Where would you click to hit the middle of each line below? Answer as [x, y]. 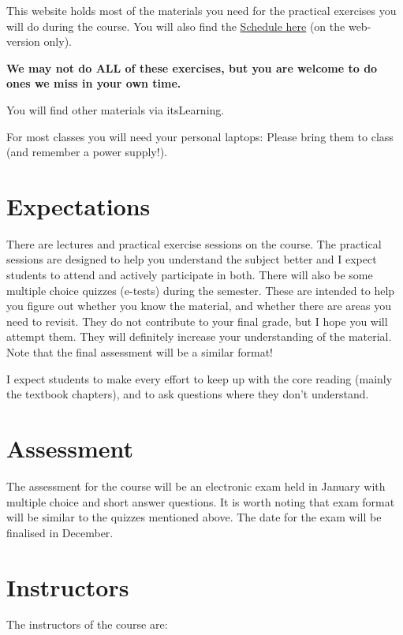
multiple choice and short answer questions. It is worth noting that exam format [201, 501]
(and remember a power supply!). [87, 152]
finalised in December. [60, 532]
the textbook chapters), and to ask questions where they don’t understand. [188, 394]
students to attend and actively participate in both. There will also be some [190, 275]
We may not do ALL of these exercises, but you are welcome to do [192, 67]
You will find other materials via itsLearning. [116, 109]
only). [58, 41]
